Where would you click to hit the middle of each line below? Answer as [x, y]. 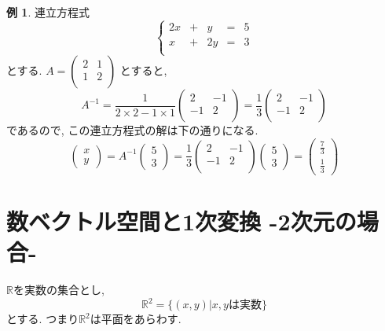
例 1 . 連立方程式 [48, 12]
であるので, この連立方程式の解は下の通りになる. [132, 130]
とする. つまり [43, 318]
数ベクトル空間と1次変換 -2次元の [181, 221]
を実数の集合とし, [59, 289]
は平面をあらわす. [136, 318]
